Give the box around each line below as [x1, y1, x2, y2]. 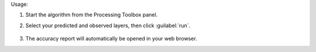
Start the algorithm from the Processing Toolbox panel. [25, 12, 158, 18]
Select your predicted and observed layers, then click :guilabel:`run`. [25, 22, 191, 29]
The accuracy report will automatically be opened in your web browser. [25, 35, 197, 42]
